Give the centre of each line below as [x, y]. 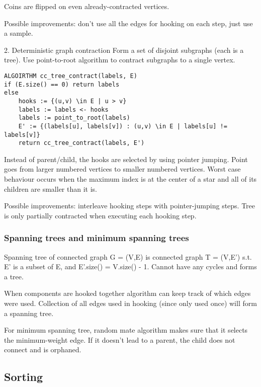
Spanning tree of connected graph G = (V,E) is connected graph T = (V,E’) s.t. [128, 256]
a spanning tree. [29, 313]
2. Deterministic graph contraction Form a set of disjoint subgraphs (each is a [124, 50]
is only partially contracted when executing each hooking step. [100, 215]
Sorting [24, 377]
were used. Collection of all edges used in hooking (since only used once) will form [130, 303]
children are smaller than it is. [51, 188]
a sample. [19, 33]
